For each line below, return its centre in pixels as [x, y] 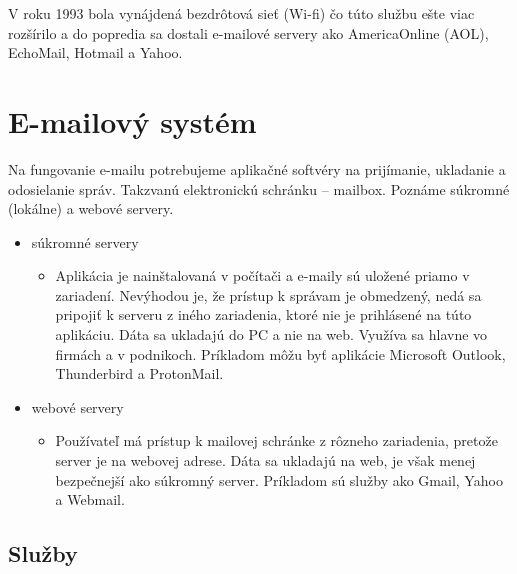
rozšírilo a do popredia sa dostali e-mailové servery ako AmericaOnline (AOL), [248, 32]
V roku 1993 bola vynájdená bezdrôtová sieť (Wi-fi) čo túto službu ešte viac [241, 13]
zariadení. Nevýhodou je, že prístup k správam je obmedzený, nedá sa [268, 294]
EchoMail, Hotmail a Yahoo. [95, 52]
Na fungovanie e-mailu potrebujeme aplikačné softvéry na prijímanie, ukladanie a [257, 168]
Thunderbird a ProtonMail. [139, 373]
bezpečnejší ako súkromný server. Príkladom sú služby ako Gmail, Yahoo [279, 479]
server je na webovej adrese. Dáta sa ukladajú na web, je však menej [265, 460]
